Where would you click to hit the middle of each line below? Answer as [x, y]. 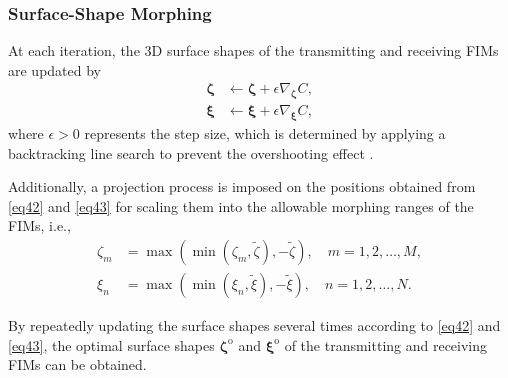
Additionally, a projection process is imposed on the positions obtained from [242, 186]
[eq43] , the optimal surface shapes [111, 344]
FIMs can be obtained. [77, 364]
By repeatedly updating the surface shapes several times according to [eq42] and [254, 325]
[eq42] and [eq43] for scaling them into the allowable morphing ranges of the [241, 205]
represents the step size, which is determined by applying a [265, 133]
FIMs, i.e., [39, 225]
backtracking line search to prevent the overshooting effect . [191, 152]
